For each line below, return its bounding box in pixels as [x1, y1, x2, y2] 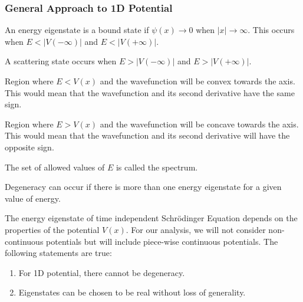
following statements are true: [5, 247, 112, 259]
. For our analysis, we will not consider [126, 223, 266, 235]
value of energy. [5, 192, 61, 204]
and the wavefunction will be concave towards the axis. [100, 117, 299, 130]
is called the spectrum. [116, 160, 198, 173]
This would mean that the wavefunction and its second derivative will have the [5, 129, 290, 142]
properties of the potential [5, 223, 100, 235]
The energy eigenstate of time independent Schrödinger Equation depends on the [5, 212, 298, 224]
